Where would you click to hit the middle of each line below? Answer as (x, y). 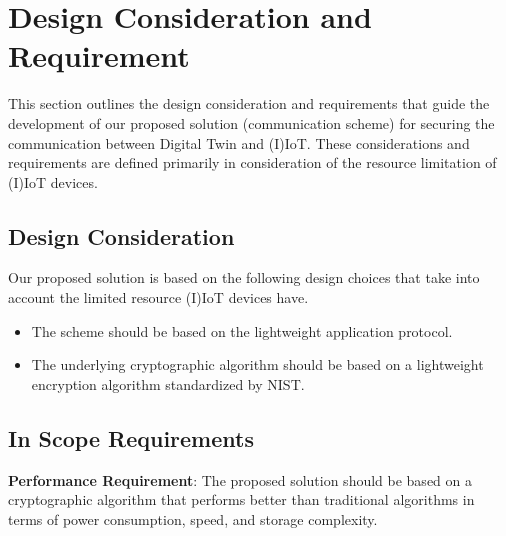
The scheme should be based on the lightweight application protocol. (242, 330)
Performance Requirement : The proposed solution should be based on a (240, 479)
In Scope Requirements (131, 437)
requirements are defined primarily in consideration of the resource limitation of (252, 162)
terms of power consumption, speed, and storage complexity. (193, 518)
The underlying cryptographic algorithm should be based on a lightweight (257, 364)
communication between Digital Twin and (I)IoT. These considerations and (239, 142)
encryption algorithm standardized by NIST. (168, 383)
